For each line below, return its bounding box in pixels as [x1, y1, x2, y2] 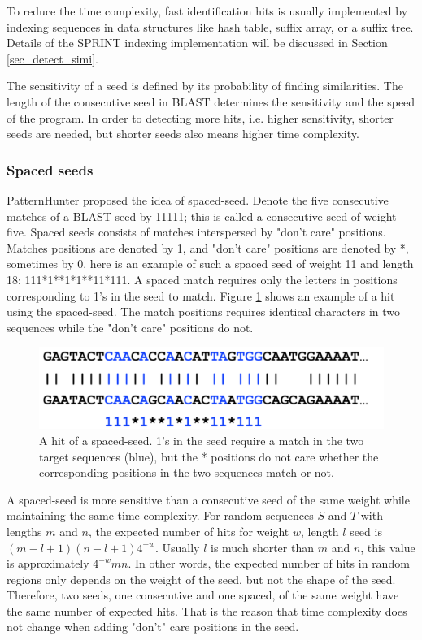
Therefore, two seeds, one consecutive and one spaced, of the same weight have [7, 586, 399, 603]
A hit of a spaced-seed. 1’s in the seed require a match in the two [39, 431, 364, 448]
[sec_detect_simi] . [7, 50, 98, 67]
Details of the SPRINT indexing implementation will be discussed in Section [7, 34, 388, 51]
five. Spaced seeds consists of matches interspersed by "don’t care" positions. [7, 223, 386, 240]
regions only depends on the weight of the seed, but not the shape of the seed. [7, 570, 396, 587]
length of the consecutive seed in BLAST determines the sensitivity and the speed [7, 93, 415, 110]
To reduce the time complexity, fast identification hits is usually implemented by [7, 2, 408, 19]
